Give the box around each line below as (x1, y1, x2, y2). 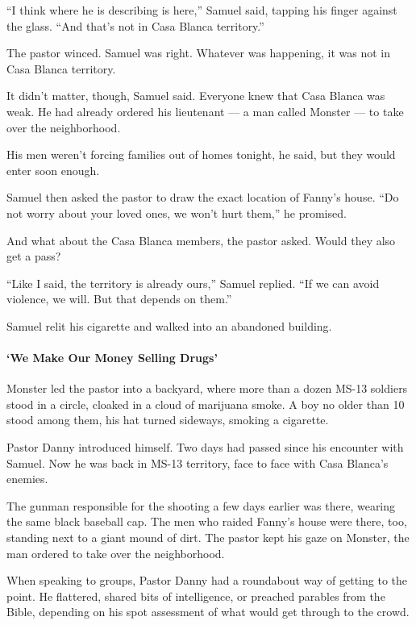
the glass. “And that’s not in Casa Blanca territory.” (6, 17, 264, 34)
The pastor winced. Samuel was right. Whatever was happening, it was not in (6, 44, 391, 61)
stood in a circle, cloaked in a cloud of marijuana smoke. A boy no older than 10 (6, 395, 405, 412)
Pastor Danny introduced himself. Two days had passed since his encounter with (6, 439, 404, 456)
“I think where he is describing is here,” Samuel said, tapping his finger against (6, 2, 397, 18)
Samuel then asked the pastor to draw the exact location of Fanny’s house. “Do (6, 189, 399, 206)
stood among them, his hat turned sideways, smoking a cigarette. (6, 411, 329, 428)
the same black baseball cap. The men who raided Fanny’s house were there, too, (6, 513, 407, 530)
